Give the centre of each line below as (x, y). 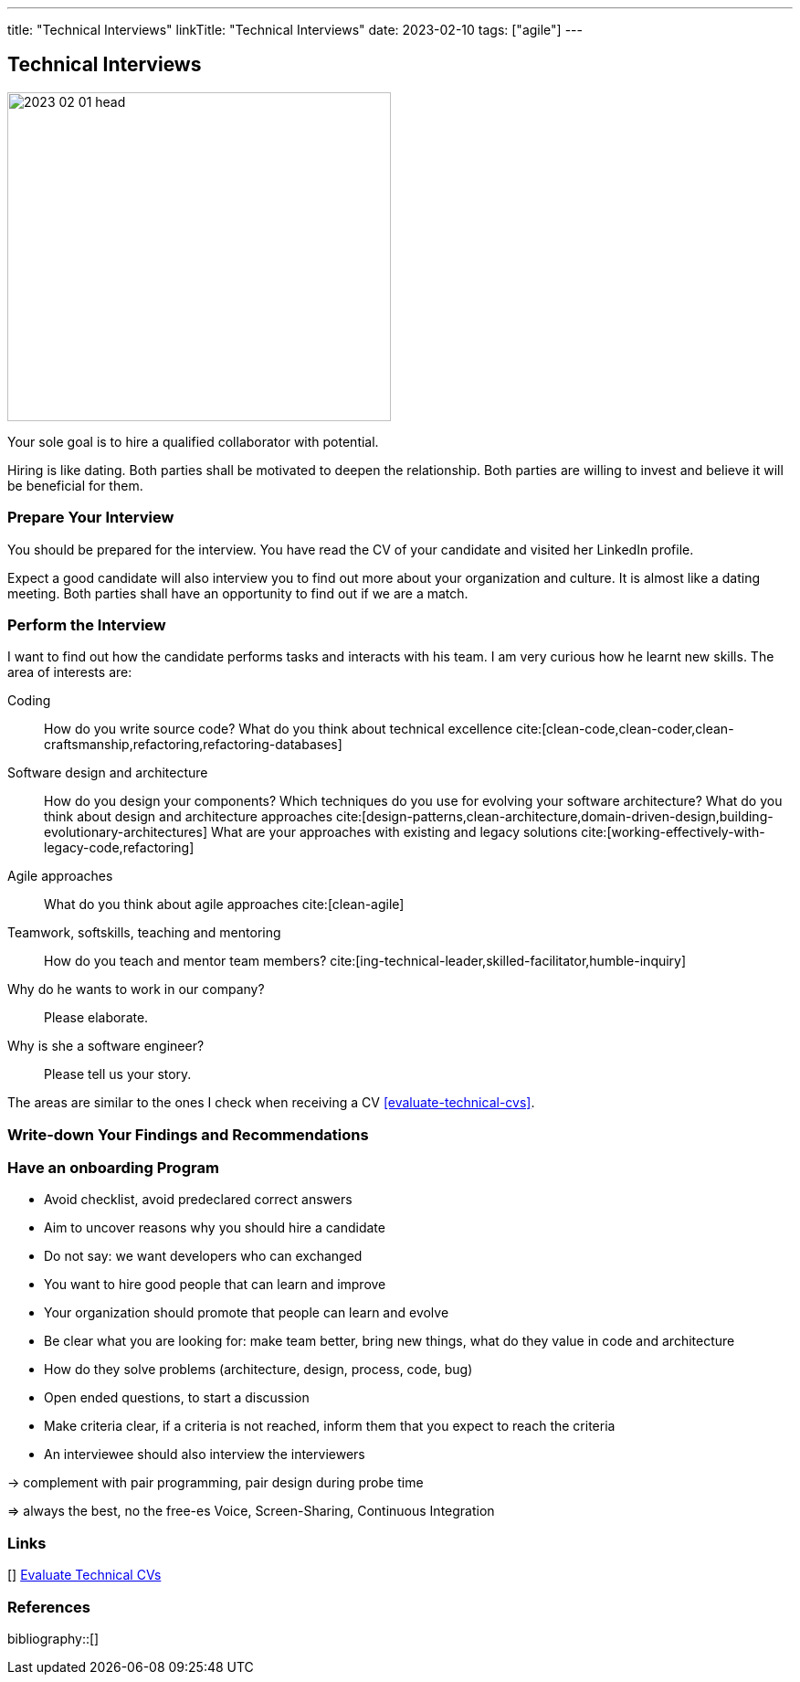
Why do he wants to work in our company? (136, 989)
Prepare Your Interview (91, 518)
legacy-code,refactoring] (119, 848)
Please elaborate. (96, 1018)
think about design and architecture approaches (189, 817)
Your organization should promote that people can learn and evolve (247, 1313)
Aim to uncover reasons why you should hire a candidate (215, 1228)
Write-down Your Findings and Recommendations (188, 1134)
